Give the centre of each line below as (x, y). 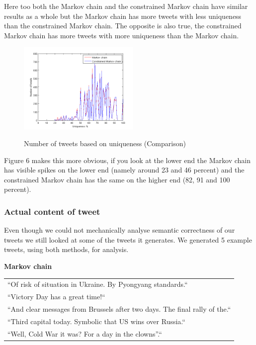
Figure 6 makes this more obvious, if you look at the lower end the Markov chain (128, 160)
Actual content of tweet (52, 211)
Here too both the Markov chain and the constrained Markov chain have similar (126, 6)
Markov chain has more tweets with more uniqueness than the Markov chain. (122, 35)
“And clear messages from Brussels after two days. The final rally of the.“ (119, 308)
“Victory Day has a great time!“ (56, 297)
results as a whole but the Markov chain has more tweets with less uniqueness (123, 16)
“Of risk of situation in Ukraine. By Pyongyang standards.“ (98, 284)
